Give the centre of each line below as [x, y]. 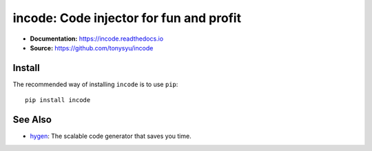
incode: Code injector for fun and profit [127, 18]
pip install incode [58, 100]
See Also [32, 120]
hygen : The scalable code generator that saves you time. [111, 136]
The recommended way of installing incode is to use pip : [95, 84]
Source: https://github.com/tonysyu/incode [92, 48]
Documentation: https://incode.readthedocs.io [97, 39]
